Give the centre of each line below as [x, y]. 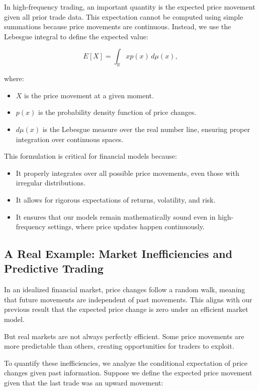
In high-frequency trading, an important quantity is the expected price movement [130, 7]
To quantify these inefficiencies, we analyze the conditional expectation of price [126, 363]
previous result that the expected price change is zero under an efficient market [126, 309]
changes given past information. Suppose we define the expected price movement [128, 373]
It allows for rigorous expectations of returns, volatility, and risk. [116, 199]
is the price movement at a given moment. [89, 95]
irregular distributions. [51, 183]
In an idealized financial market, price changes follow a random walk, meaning [125, 289]
